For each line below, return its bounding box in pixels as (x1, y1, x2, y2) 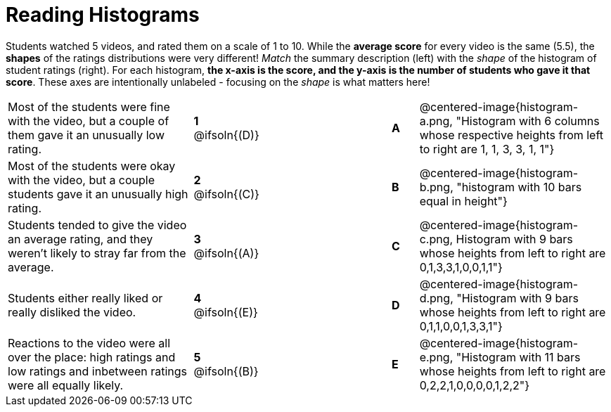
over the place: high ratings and (8, 349, 176, 364)
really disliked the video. (8, 304, 136, 319)
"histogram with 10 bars (456, 179, 582, 194)
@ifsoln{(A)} (193, 245, 259, 260)
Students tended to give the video (8, 217, 187, 232)
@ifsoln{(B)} (193, 363, 259, 378)
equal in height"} (419, 193, 508, 208)
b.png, (419, 179, 454, 194)
